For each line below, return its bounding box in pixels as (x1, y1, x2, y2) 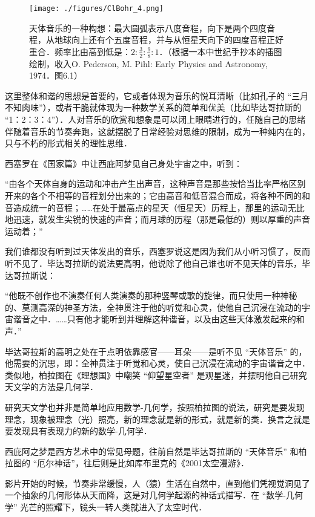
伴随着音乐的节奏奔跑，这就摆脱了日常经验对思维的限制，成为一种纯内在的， (5, 125, 310, 137)
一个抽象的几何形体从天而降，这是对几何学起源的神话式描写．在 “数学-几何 (5, 489, 303, 501)
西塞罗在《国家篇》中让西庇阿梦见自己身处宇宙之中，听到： (5, 157, 242, 169)
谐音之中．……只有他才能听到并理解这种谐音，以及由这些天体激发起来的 (13, 313, 296, 325)
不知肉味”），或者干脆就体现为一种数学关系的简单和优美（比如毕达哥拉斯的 (5, 101, 302, 114)
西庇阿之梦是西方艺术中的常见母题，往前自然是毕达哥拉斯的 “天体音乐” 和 (5, 444, 299, 457)
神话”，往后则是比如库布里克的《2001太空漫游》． (54, 457, 249, 469)
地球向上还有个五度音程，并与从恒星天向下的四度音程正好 (54, 33, 283, 46)
